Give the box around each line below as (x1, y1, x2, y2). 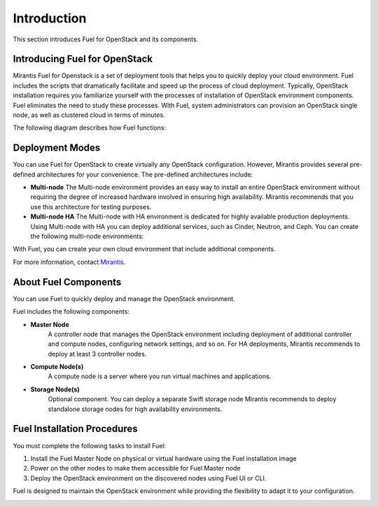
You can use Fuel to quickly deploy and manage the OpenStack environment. (13, 294, 236, 303)
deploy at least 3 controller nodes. (48, 349, 147, 358)
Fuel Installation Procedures (13, 423, 138, 435)
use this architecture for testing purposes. (30, 202, 152, 211)
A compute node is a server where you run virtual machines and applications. (48, 372, 272, 381)
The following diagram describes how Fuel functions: (13, 123, 167, 132)
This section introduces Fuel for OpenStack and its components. (13, 35, 199, 43)
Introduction (13, 11, 87, 26)
